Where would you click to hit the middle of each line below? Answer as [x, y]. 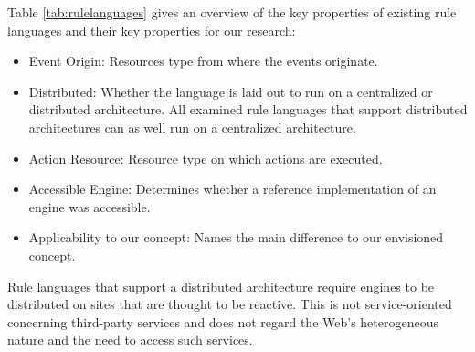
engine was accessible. [90, 206]
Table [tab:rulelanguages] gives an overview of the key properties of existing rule [232, 12]
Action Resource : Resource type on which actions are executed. [206, 158]
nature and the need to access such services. [130, 340]
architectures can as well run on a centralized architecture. [192, 127]
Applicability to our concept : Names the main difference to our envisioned [236, 237]
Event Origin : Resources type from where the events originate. [203, 61]
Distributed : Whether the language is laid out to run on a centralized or [231, 91]
